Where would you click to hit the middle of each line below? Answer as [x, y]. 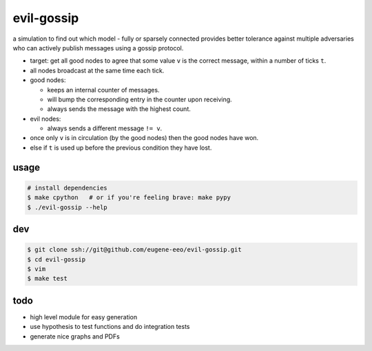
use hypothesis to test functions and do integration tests [110, 327]
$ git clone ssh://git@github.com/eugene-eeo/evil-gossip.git [134, 250]
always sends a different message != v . [105, 128]
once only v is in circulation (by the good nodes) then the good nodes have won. [144, 138]
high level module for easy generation [84, 317]
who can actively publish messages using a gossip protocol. [98, 48]
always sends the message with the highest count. [119, 109]
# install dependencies [68, 188]
